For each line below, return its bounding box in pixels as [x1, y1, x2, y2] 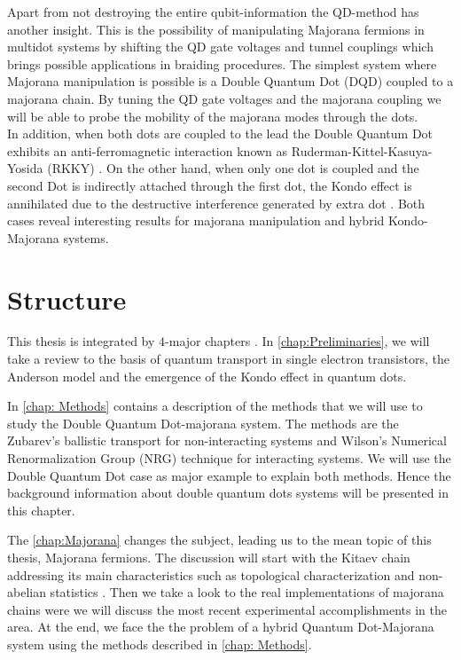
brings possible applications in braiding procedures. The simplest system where [7, 54, 437, 73]
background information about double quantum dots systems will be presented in [7, 483, 449, 502]
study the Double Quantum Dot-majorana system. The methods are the [7, 413, 399, 432]
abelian [7, 583, 46, 601]
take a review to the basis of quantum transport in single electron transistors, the [7, 350, 449, 368]
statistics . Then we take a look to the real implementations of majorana [50, 583, 444, 601]
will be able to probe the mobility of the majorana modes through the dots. [7, 106, 418, 125]
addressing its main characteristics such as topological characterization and [7, 565, 415, 584]
